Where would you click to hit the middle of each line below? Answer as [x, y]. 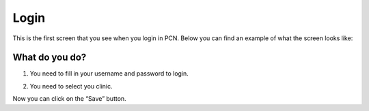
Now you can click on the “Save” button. [69, 99]
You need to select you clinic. [71, 86]
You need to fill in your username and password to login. [109, 74]
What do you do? [50, 58]
